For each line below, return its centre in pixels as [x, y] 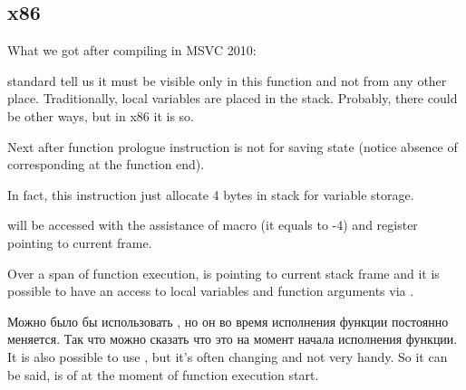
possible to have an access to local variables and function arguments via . [211, 291]
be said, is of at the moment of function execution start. [163, 374]
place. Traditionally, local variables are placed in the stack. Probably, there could [233, 98]
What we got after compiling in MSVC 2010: [132, 50]
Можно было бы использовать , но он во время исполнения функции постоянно [228, 321]
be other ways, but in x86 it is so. [101, 115]
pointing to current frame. [80, 242]
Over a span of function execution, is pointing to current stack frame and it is [223, 273]
